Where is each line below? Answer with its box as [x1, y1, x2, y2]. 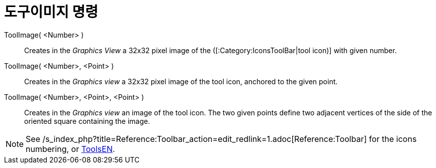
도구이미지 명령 [4, 4, 98, 21]
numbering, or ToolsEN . [26, 143, 115, 154]
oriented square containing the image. [24, 116, 150, 125]
